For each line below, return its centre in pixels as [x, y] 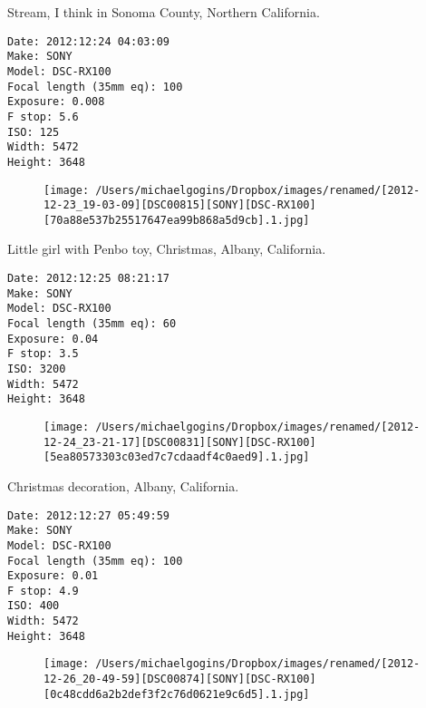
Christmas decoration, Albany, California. [123, 485]
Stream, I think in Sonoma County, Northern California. [164, 12]
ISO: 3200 [37, 369]
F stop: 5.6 [43, 116]
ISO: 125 [34, 132]
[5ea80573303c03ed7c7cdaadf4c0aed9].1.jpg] [177, 457]
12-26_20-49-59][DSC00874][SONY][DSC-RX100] [180, 679]
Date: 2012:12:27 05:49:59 [88, 515]
